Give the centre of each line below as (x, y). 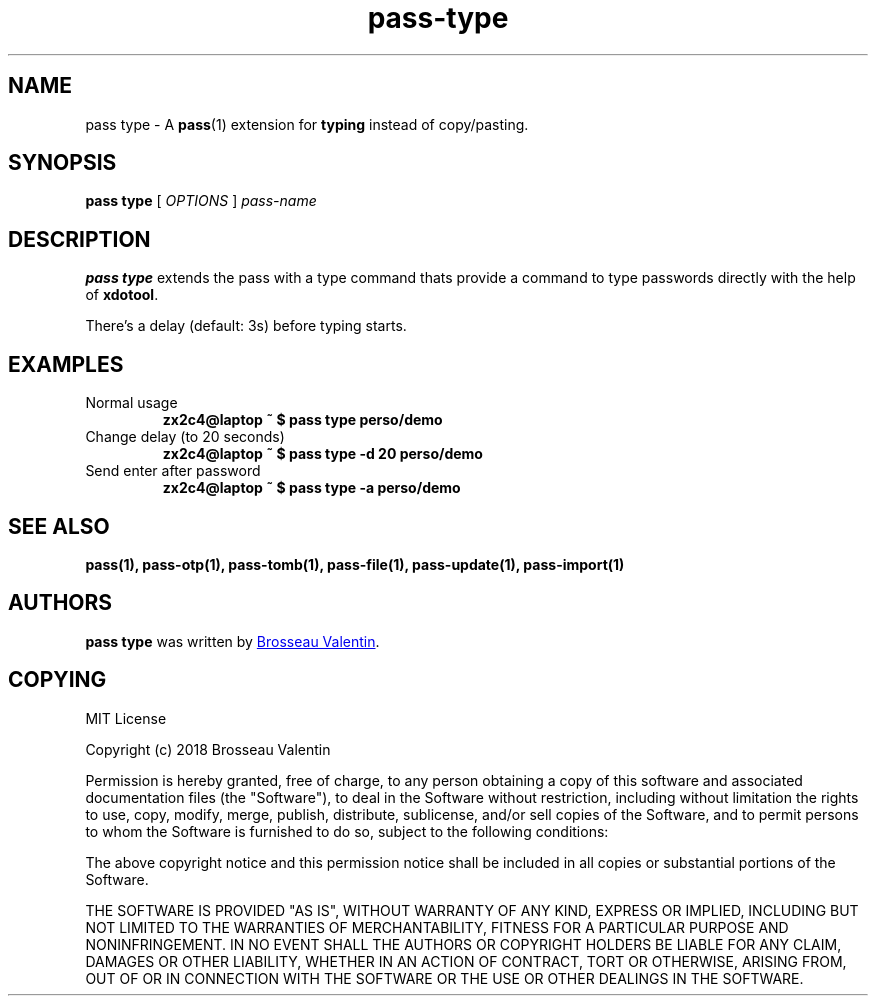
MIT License (126, 718)
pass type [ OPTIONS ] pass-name (201, 201)
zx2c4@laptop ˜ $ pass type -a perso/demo (311, 488)
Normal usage (131, 403)
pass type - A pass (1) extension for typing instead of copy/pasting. (307, 124)
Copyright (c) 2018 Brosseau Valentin (208, 749)
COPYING (57, 680)
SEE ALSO (59, 526)
